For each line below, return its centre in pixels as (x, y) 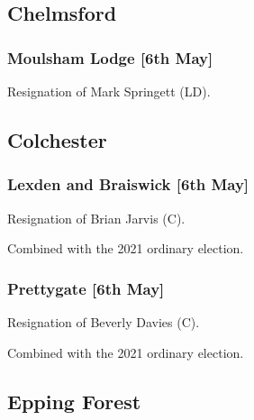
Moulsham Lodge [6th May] (110, 57)
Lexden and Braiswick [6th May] (128, 184)
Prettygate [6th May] (86, 288)
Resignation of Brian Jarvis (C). (96, 218)
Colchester (57, 139)
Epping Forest (74, 401)
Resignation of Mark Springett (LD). (109, 91)
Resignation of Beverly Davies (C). (104, 322)
